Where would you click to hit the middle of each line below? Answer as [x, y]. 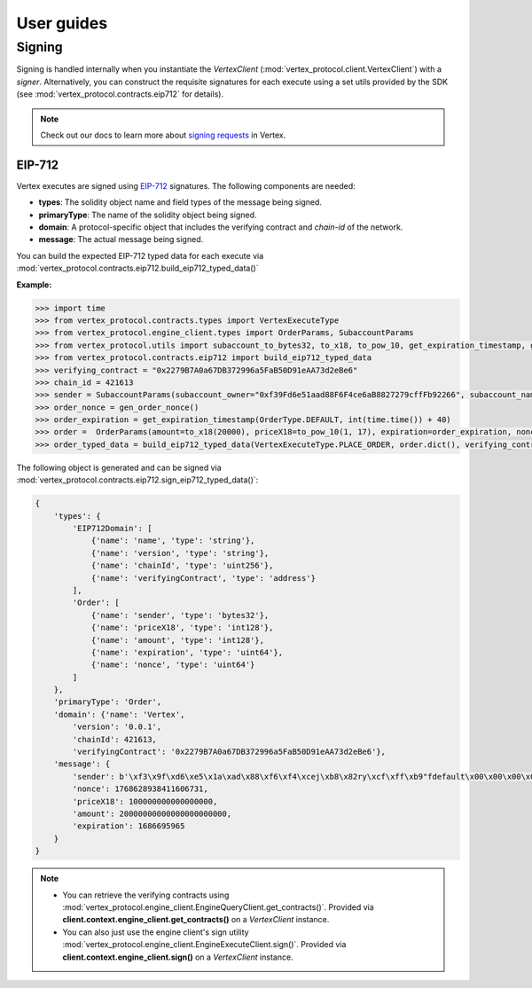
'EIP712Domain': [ [112, 529]
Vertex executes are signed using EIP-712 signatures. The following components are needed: [186, 185]
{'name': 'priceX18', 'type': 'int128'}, [182, 628]
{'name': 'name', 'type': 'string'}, [173, 541]
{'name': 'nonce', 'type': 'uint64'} [173, 665]
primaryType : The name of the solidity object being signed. [148, 215]
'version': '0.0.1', [117, 727]
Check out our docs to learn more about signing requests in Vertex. [163, 135]
